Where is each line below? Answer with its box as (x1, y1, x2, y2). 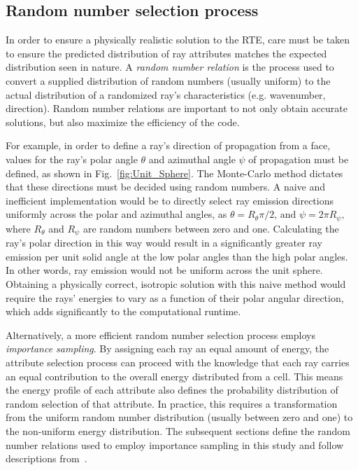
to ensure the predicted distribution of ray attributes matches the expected (6, 46, 327, 60)
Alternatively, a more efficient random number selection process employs (6, 327, 316, 342)
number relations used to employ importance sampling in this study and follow (6, 437, 344, 452)
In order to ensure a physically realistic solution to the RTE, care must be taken (6, 32, 350, 47)
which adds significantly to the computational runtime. (6, 304, 241, 319)
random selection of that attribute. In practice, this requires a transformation (6, 396, 338, 410)
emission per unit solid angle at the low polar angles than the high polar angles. (6, 249, 348, 263)
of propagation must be (248, 151, 349, 166)
